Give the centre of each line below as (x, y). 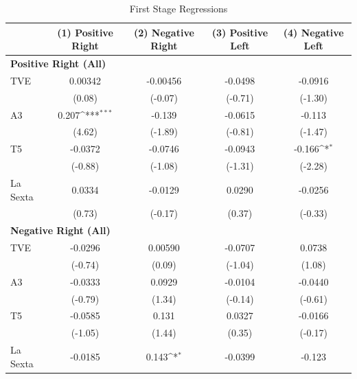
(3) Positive (240, 32)
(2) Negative (164, 32)
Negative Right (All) (60, 230)
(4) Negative (313, 32)
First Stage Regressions (178, 8)
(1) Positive (85, 32)
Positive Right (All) (58, 64)
